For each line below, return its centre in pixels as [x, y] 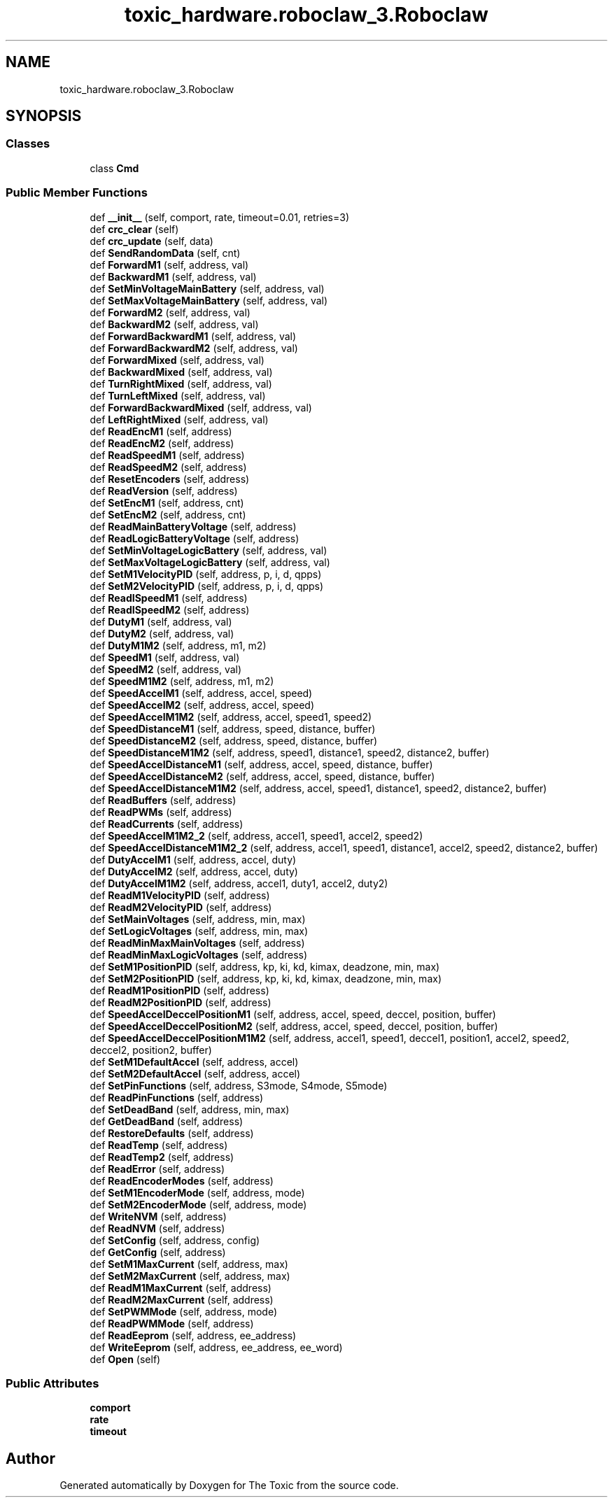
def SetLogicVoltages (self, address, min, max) [199, 931]
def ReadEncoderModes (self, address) [182, 1180]
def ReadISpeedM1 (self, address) [169, 598]
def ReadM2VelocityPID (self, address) [181, 907]
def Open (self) [125, 1359]
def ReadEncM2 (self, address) [162, 443]
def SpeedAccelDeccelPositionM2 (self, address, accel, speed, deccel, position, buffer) [294, 1026]
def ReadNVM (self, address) [157, 1228]
